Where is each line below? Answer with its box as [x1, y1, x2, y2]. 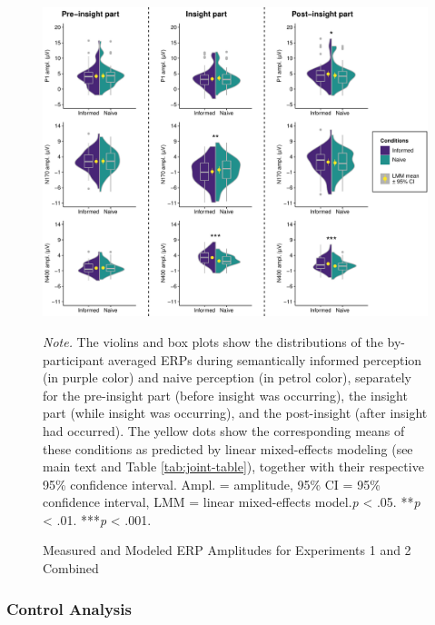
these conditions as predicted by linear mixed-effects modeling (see [43, 439, 413, 458]
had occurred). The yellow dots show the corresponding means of [43, 421, 405, 440]
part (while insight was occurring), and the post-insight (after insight [43, 403, 428, 422]
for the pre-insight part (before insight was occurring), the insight [43, 385, 408, 404]
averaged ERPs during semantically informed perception [108, 350, 422, 369]
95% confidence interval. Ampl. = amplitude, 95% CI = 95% [43, 474, 381, 493]
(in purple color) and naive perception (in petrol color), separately [43, 368, 411, 387]
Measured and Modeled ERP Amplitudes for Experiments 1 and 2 [43, 541, 411, 560]
